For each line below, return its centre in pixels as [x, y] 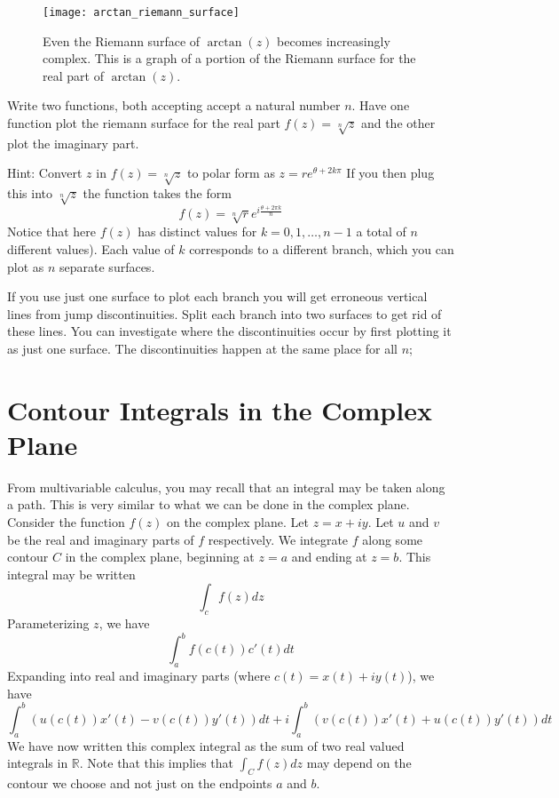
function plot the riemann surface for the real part [144, 123]
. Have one [381, 105]
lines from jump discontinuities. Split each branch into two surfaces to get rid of [224, 313]
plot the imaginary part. [73, 143]
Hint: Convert [45, 173]
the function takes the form [157, 193]
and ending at [329, 557]
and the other [398, 123]
